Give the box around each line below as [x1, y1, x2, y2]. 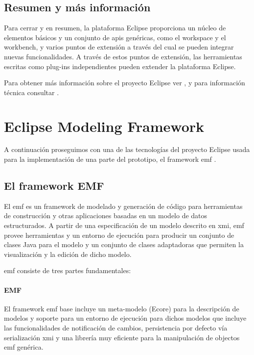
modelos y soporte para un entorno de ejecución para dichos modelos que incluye [4, 313, 247, 323]
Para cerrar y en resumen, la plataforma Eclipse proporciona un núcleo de [4, 23, 226, 33]
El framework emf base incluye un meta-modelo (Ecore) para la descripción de [4, 303, 239, 313]
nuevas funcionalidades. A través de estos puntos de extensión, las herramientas [4, 51, 242, 61]
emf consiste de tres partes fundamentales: [4, 265, 131, 276]
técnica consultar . [4, 87, 59, 97]
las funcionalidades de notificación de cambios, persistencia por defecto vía [4, 323, 228, 333]
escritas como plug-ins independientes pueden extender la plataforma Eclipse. [4, 61, 236, 71]
